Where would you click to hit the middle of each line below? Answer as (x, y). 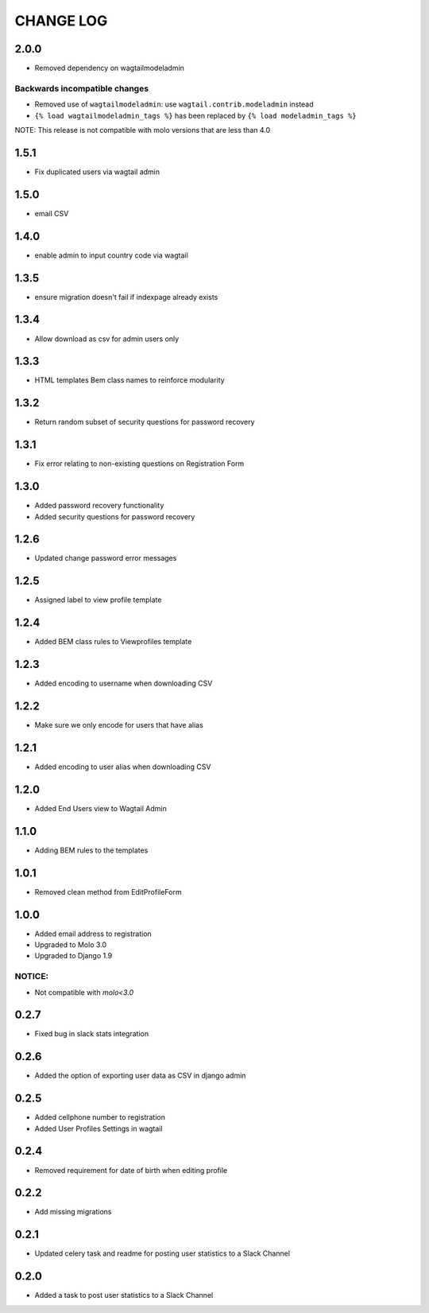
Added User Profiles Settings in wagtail (99, 1128)
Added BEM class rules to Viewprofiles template (113, 642)
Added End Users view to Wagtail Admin (100, 808)
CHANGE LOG (61, 21)
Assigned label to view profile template (98, 600)
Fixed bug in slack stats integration (92, 1034)
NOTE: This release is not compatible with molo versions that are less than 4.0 (143, 130)
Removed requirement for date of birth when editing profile (131, 1170)
